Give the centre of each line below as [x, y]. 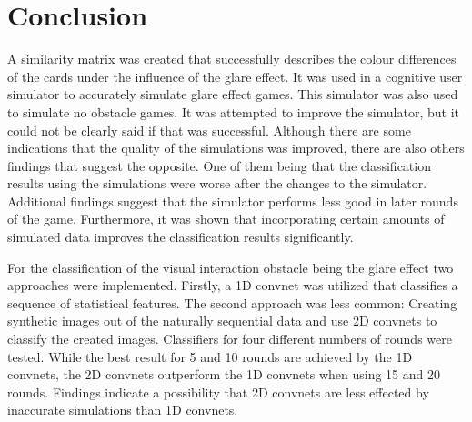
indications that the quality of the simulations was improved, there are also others [236, 148]
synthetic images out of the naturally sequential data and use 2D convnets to [222, 321]
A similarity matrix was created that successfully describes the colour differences [232, 59]
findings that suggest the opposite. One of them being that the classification [219, 165]
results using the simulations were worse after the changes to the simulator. [217, 183]
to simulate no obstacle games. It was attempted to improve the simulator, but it [234, 111]
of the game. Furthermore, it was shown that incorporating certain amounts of [226, 219]
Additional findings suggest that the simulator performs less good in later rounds [233, 201]
